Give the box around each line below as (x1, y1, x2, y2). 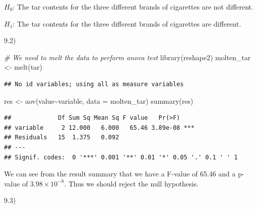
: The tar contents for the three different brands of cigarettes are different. (13, 18, 241, 29)
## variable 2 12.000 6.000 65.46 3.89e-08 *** (4, 124, 195, 131)
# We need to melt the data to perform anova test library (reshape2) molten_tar (4, 52, 251, 62)
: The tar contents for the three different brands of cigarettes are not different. (13, 2, 253, 12)
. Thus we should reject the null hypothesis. (64, 178, 199, 188)
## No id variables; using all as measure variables (4, 80, 184, 88)
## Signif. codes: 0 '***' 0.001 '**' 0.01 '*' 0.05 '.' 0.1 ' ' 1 (4, 153, 238, 161)
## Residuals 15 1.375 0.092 (4, 134, 119, 141)
